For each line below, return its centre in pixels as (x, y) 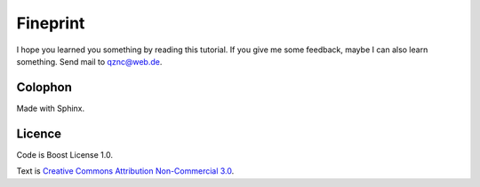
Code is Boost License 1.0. (64, 154)
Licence (39, 133)
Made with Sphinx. (50, 108)
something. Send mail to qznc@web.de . (89, 61)
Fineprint (51, 23)
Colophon (44, 87)
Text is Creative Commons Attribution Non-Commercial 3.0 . (125, 171)
